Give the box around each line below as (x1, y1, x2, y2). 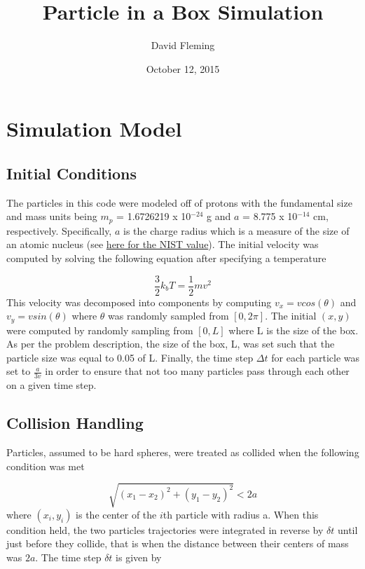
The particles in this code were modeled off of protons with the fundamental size (6, 195, 352, 210)
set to (6, 364, 31, 378)
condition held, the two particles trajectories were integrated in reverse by (6, 522, 324, 537)
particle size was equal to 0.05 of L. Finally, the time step (6, 350, 254, 364)
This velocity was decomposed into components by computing (6, 294, 272, 309)
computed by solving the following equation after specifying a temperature (6, 250, 326, 265)
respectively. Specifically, (6, 223, 112, 238)
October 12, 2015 (146, 61, 220, 76)
